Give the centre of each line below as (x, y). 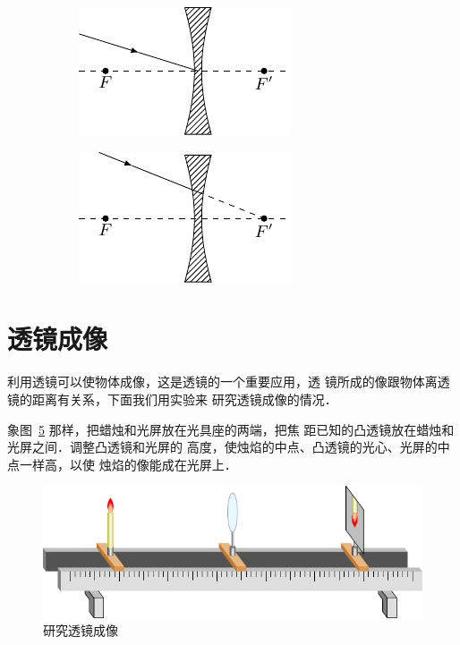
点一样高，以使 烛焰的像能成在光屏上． (122, 464)
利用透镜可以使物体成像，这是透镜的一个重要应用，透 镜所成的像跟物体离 (222, 382)
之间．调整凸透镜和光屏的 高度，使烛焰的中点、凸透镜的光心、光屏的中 (241, 447)
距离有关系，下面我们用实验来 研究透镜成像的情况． (184, 399)
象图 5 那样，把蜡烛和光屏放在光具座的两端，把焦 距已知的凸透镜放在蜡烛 (225, 429)
